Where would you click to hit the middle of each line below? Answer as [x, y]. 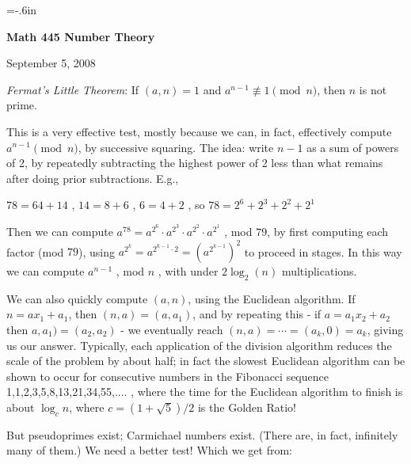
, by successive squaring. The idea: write [176, 147]
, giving [385, 330]
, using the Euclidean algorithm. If [272, 298]
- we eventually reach [172, 330]
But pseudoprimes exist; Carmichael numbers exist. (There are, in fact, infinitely [202, 434]
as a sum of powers [353, 147]
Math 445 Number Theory [81, 36]
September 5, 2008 [51, 63]
